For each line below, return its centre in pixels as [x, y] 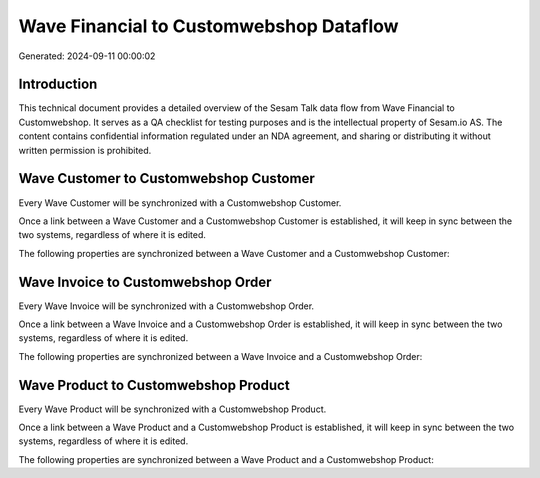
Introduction [58, 84]
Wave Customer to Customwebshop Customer [166, 178]
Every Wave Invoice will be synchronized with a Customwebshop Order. [166, 306]
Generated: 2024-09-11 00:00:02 [87, 56]
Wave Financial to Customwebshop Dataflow [208, 26]
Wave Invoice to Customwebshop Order [145, 281]
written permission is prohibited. [85, 150]
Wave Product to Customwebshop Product [154, 385]
